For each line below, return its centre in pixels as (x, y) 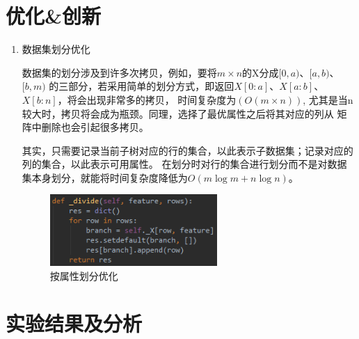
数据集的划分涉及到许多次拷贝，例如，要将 (119, 72)
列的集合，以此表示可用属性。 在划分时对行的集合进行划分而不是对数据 (184, 164)
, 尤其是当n (328, 99)
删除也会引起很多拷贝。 (95, 127)
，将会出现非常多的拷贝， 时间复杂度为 (147, 99)
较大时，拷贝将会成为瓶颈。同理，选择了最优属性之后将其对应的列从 (178, 113)
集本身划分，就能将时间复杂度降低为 (105, 177)
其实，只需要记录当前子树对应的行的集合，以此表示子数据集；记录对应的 (188, 150)
